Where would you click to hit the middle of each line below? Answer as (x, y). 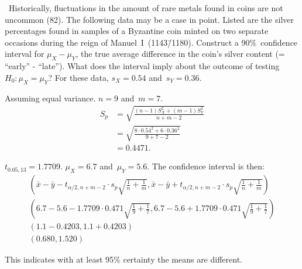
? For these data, (78, 77)
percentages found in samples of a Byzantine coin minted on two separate (137, 31)
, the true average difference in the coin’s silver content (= (180, 54)
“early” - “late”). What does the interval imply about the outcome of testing (142, 66)
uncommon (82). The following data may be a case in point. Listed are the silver (149, 19)
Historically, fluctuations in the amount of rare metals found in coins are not (146, 8)
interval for (25, 54)
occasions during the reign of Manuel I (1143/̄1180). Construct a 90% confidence (151, 42)
